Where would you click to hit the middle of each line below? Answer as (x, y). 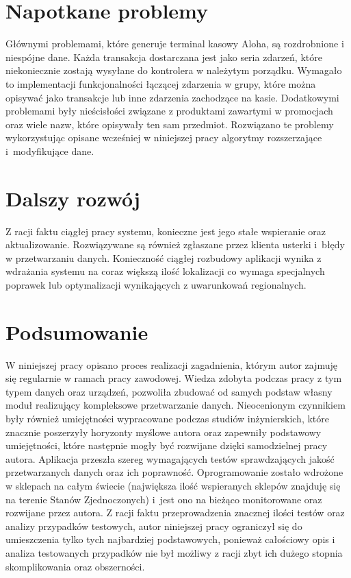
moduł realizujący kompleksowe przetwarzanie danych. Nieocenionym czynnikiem (175, 405)
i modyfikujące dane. (50, 150)
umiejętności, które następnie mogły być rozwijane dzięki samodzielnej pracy (167, 445)
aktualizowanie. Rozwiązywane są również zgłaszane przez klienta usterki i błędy (175, 244)
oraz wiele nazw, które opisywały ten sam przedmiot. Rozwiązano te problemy (170, 124)
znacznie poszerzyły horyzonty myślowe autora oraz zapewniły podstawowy (164, 432)
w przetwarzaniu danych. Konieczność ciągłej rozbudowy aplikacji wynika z (164, 257)
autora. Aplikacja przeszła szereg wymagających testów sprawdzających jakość (170, 458)
